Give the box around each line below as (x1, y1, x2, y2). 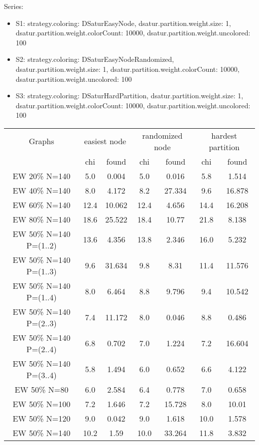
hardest (211, 129, 237, 141)
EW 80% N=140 (12, 213, 71, 225)
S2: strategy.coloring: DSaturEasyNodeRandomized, (15, 54, 174, 64)
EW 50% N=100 (12, 398, 71, 410)
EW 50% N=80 (14, 383, 69, 395)
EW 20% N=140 (12, 170, 71, 182)
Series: (4, 1, 24, 11)
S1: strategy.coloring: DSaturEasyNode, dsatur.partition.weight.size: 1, (15, 17, 231, 28)
